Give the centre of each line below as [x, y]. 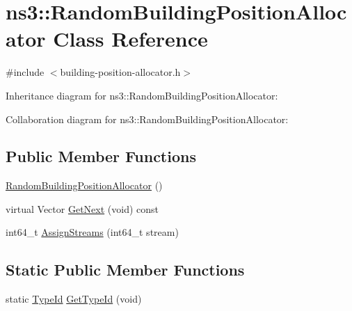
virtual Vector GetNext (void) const [82, 208]
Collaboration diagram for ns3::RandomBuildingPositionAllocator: [147, 119]
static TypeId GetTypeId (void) [74, 299]
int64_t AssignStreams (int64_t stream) [92, 232]
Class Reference [130, 39]
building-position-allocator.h [120, 72]
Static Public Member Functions [125, 270]
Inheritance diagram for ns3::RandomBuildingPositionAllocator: [142, 95]
